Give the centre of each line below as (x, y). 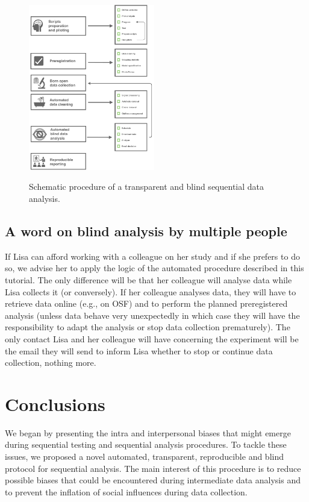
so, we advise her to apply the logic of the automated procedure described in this (154, 268)
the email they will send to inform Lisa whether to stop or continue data (139, 350)
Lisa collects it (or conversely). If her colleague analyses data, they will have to (151, 291)
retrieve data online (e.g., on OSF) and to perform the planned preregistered (146, 303)
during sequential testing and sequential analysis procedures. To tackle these (146, 444)
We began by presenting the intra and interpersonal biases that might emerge (148, 432)
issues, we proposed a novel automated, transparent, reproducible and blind (145, 457)
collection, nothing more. (51, 362)
